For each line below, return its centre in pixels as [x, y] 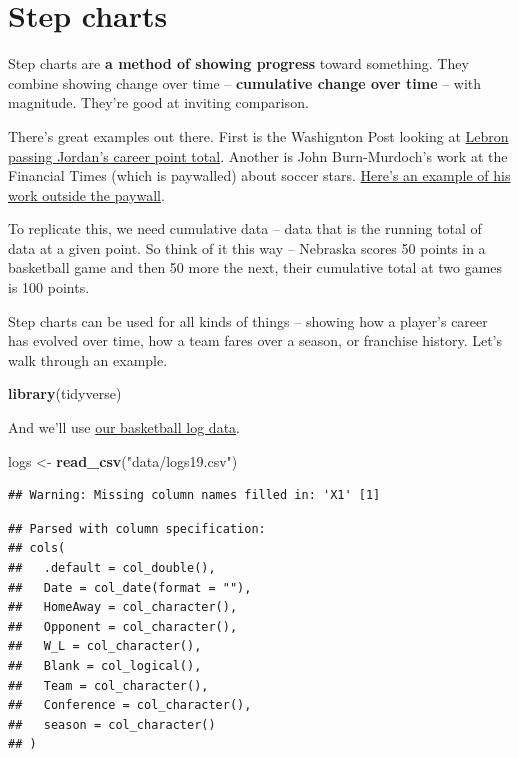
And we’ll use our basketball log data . [124, 427]
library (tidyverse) [65, 393]
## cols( [37, 548]
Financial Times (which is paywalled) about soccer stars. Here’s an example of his [259, 175]
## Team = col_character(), [108, 685]
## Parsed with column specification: [137, 528]
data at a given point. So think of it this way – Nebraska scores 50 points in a [247, 247]
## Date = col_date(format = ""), [130, 587]
